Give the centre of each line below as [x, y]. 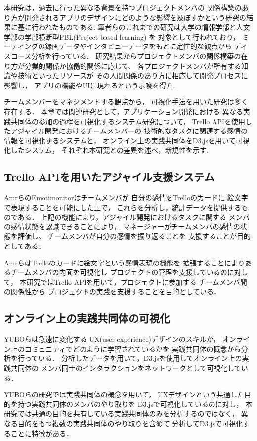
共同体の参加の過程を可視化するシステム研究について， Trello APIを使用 [128, 121]
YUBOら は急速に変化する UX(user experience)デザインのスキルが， [112, 339]
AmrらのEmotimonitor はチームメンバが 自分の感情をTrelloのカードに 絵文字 [126, 198]
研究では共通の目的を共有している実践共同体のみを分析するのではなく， [122, 414]
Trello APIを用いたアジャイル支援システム [109, 177]
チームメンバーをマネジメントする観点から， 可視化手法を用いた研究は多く [126, 102]
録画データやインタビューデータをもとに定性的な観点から [138, 46]
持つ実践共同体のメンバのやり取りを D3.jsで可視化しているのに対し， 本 [135, 404]
